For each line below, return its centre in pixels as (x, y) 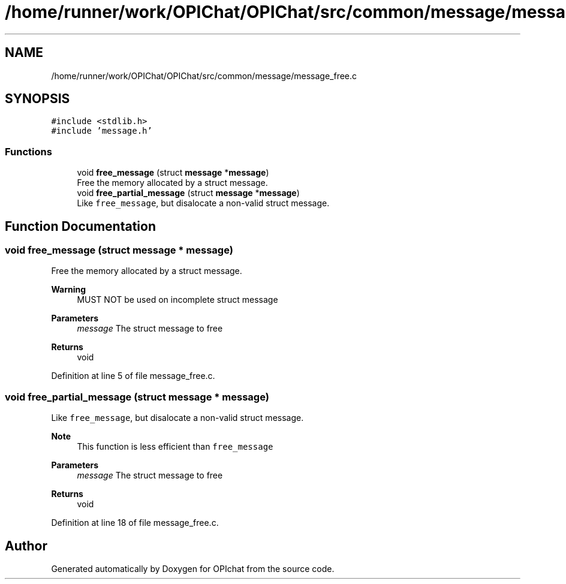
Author (26, 546)
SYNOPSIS (37, 99)
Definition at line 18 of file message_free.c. (135, 523)
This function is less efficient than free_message (175, 447)
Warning (69, 290)
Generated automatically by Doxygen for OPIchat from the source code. (193, 569)
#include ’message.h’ (102, 131)
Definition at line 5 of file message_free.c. (133, 376)
